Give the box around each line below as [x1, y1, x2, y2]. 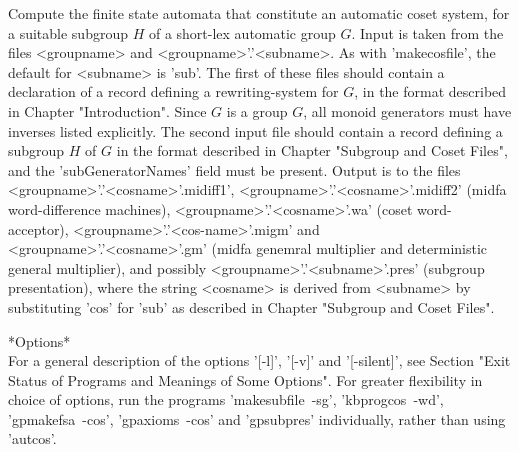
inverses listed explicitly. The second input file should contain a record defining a [8, 120, 503, 141]
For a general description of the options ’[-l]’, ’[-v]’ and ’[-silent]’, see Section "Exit [8, 350, 511, 371]
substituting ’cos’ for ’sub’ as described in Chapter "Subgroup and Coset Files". [8, 296, 495, 317]
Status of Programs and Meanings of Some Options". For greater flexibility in [8, 369, 483, 390]
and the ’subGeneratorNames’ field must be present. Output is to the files [8, 159, 461, 180]
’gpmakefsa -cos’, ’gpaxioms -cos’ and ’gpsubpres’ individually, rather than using [8, 408, 506, 429]
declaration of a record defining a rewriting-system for [8, 81, 339, 102]
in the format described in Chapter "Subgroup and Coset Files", [116, 140, 508, 161]
